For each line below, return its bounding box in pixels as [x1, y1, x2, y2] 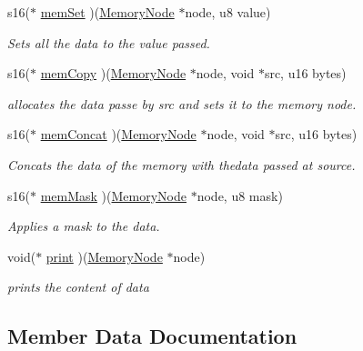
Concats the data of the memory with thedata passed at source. [7, 155, 356, 174]
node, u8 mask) [197, 186, 283, 205]
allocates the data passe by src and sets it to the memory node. [7, 94, 357, 113]
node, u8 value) [185, 3, 271, 21]
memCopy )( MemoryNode [40, 64, 187, 83]
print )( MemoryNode [45, 246, 163, 266]
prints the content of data [7, 277, 149, 296]
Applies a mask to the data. [7, 216, 160, 236]
